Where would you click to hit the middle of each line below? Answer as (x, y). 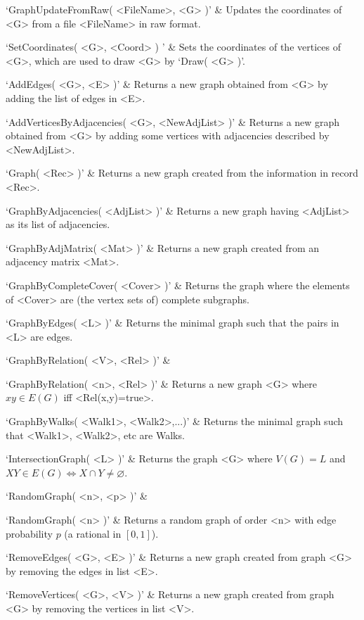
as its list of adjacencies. (58, 224)
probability (29, 533)
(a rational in (93, 533)
